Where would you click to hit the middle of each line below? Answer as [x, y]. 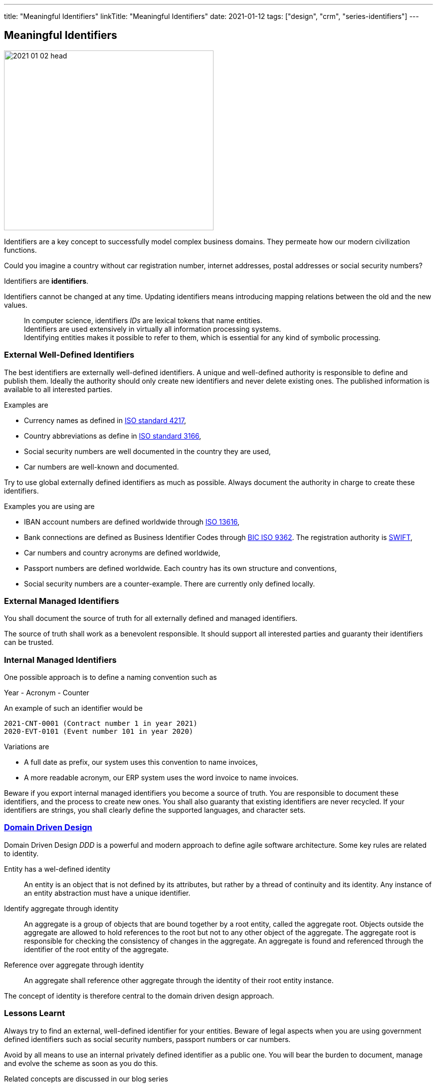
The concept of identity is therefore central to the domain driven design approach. [139, 996]
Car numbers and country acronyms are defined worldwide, [122, 552]
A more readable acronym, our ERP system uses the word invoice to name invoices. [161, 778]
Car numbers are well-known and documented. [102, 467]
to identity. [21, 853]
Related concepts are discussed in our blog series [86, 1079]
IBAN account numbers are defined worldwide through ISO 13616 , [132, 522]
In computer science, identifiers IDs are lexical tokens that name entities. [143, 320]
